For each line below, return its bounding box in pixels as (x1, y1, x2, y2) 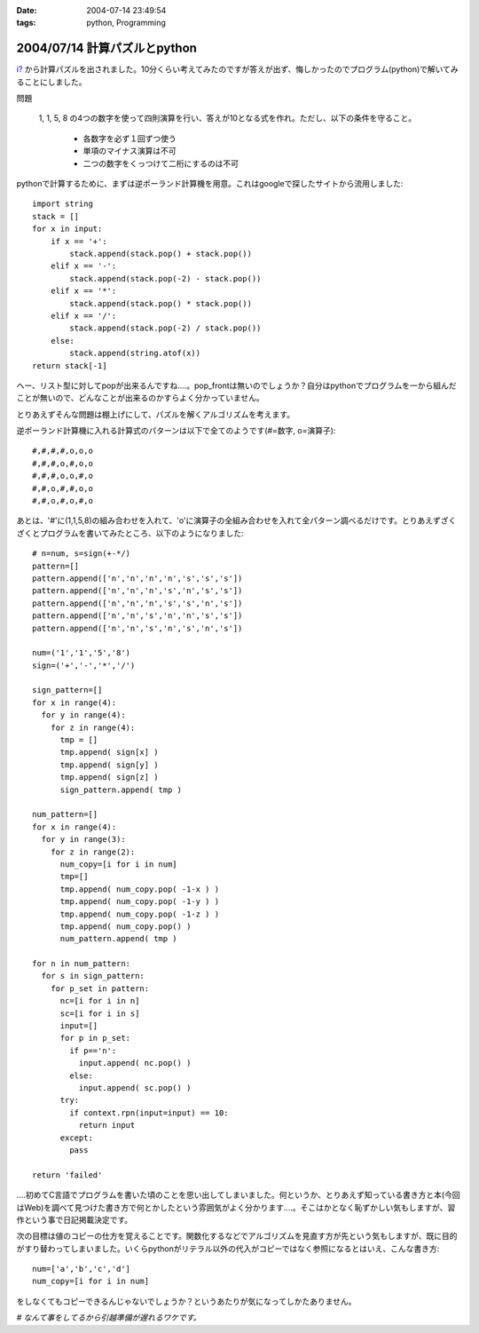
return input (78, 1120, 136, 1131)
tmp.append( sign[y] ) (59, 759, 159, 770)
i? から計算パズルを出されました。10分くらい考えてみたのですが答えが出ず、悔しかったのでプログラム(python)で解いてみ (16, 64, 459, 75)
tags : (16, 18, 36, 28)
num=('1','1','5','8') (32, 648, 131, 658)
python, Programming (86, 18, 166, 28)
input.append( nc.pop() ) (78, 1058, 192, 1068)
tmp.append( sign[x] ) (59, 747, 159, 758)
